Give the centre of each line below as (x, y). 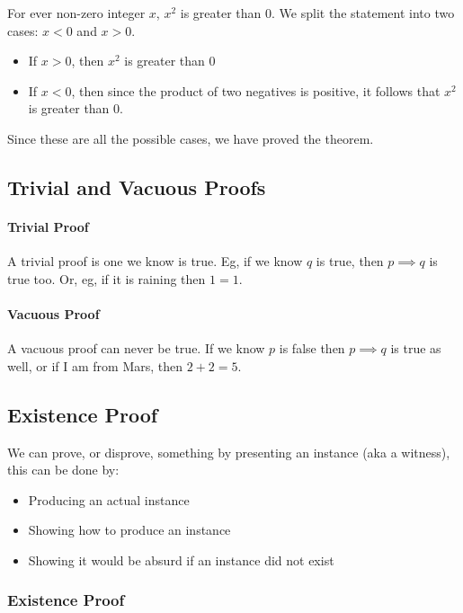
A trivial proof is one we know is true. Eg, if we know (155, 261)
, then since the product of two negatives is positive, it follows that (256, 90)
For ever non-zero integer (76, 13)
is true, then (350, 261)
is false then (312, 348)
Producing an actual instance (109, 499)
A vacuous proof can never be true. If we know (136, 348)
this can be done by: (63, 470)
